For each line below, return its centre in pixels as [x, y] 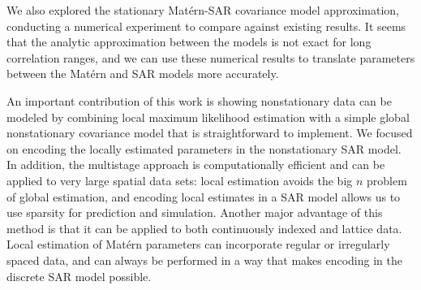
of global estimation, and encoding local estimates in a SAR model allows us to [204, 196]
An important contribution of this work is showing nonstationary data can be [199, 100]
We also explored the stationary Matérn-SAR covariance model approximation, [203, 10]
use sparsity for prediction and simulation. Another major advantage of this [195, 212]
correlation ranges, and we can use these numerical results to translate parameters [211, 57]
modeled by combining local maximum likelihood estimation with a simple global [208, 117]
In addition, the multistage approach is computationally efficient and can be [196, 164]
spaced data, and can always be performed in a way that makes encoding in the [204, 260]
